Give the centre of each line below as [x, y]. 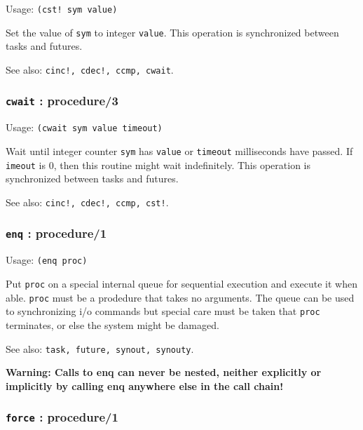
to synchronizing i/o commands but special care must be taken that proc [163, 311]
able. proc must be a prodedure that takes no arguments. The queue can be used [180, 297]
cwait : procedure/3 [62, 101]
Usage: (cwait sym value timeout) [84, 127]
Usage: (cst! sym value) [62, 8]
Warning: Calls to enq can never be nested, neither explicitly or [164, 372]
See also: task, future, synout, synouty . [100, 348]
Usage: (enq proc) [47, 260]
